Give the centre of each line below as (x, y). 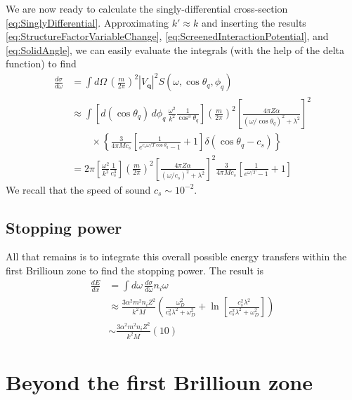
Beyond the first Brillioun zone (159, 381)
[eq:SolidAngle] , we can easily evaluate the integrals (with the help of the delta (175, 49)
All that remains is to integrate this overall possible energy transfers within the (176, 256)
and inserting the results (254, 22)
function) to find (41, 64)
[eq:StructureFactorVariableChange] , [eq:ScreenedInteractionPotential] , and (167, 36)
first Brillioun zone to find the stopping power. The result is (135, 270)
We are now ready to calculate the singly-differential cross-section (147, 8)
